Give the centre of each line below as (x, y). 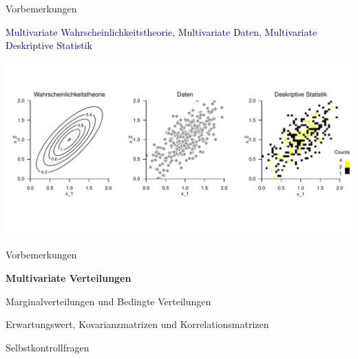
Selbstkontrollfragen (48, 347)
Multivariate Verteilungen (69, 277)
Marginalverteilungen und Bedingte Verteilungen (108, 301)
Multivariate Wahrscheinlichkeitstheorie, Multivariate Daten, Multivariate (161, 31)
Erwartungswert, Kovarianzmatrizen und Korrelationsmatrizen (137, 324)
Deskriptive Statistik (49, 45)
